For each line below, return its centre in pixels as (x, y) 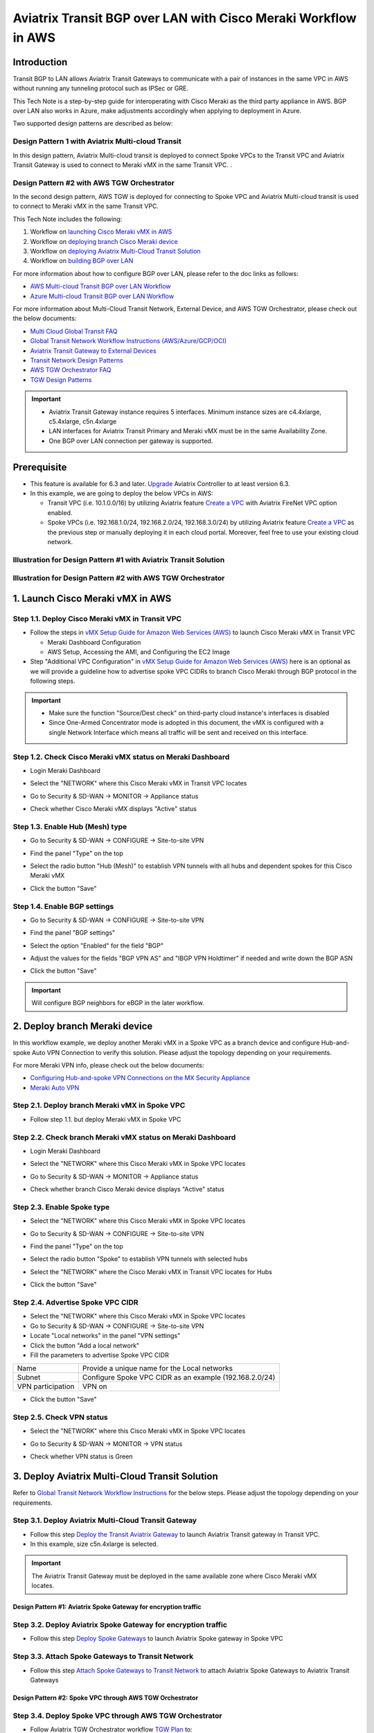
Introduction (40, 62)
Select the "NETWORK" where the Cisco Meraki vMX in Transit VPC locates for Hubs (151, 1271)
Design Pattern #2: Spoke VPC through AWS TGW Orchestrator (106, 1698)
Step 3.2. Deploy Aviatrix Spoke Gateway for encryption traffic (120, 1625)
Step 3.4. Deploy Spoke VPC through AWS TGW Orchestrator (118, 1716)
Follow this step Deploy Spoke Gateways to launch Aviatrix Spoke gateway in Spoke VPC (157, 1639)
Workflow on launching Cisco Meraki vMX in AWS (101, 232)
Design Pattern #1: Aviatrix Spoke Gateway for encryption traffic (107, 1607)
